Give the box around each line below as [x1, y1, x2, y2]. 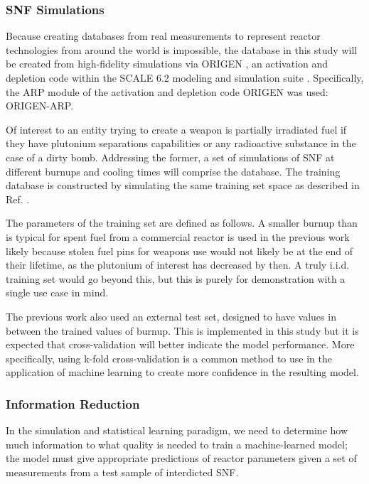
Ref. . [6, 191, 30, 206]
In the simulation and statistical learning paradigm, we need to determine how [6, 423, 348, 438]
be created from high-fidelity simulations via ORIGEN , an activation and [6, 56, 328, 71]
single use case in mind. [6, 285, 109, 300]
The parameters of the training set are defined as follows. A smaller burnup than [6, 215, 358, 230]
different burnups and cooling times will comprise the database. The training [6, 163, 341, 178]
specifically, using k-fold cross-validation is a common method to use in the [6, 350, 332, 365]
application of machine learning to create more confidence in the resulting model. [6, 365, 359, 380]
